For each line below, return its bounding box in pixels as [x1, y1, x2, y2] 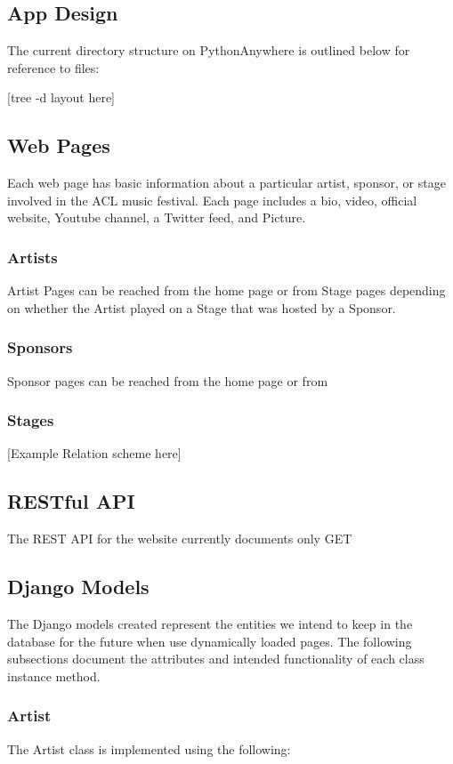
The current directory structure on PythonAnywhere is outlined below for [7, 41, 410, 60]
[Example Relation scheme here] [7, 444, 182, 462]
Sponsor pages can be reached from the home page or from [7, 371, 328, 390]
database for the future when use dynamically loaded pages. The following [7, 631, 412, 650]
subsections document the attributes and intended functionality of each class [7, 649, 425, 668]
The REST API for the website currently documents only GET [7, 529, 352, 548]
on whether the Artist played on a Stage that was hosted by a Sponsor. [7, 298, 396, 317]
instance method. [7, 666, 101, 685]
